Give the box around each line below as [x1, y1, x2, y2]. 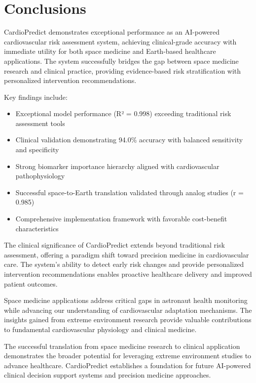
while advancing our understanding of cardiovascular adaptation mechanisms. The [4, 304, 252, 315]
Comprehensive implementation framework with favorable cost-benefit [15, 213, 227, 224]
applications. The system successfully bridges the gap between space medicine [4, 55, 239, 66]
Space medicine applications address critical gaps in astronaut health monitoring [4, 295, 248, 305]
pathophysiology [15, 170, 65, 181]
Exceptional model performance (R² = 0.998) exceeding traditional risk [15, 108, 231, 119]
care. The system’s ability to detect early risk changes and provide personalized [4, 259, 244, 269]
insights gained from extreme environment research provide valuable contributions [4, 314, 252, 325]
